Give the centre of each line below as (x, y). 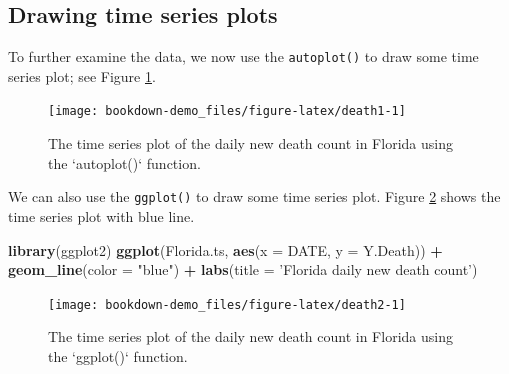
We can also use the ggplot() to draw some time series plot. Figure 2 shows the (254, 196)
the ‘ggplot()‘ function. (118, 355)
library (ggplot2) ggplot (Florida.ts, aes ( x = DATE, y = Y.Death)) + (225, 249)
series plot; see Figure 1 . (82, 75)
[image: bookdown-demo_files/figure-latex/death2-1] (227, 304)
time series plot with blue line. (101, 215)
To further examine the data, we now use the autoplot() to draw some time (243, 56)
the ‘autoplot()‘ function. (124, 162)
